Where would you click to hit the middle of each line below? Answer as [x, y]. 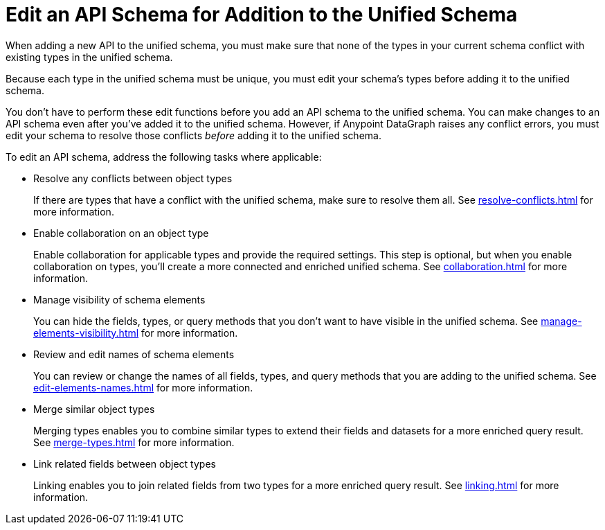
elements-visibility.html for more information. [136, 333]
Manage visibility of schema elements [119, 299]
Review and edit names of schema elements [134, 354]
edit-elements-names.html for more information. [143, 387]
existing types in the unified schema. [89, 57]
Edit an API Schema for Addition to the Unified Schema [262, 15]
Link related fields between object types [125, 463]
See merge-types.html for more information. [134, 442]
